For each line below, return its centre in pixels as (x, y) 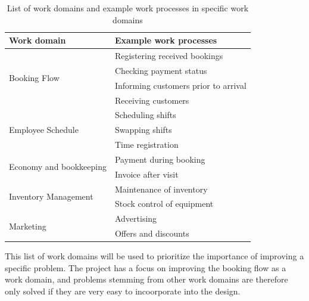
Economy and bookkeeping (58, 167)
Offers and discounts (152, 233)
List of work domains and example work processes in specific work (128, 8)
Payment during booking (160, 159)
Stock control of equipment (164, 204)
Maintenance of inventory (161, 189)
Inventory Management (51, 196)
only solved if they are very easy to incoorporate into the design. (123, 291)
